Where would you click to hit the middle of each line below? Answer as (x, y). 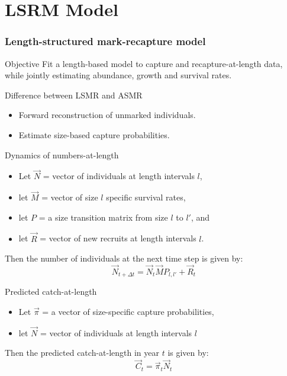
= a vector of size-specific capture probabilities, (128, 312)
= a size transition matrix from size (103, 217)
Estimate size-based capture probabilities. (94, 134)
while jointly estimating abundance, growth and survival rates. (118, 75)
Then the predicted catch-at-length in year (82, 353)
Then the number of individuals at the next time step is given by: (124, 258)
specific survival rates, (146, 197)
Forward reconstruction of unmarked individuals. (107, 115)
